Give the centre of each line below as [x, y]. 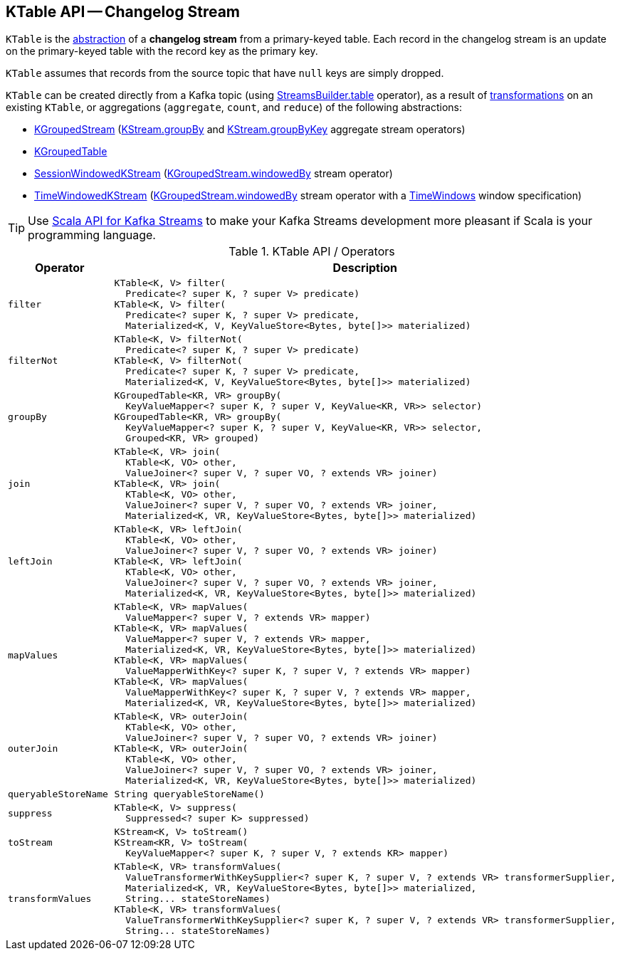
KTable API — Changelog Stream [123, 12]
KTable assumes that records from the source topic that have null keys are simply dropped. [225, 73]
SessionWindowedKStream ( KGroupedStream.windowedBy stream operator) [214, 174]
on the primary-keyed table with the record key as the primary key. [162, 51]
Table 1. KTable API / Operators [312, 252]
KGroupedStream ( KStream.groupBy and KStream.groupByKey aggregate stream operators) [250, 130]
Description [365, 268]
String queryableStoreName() [189, 794]
